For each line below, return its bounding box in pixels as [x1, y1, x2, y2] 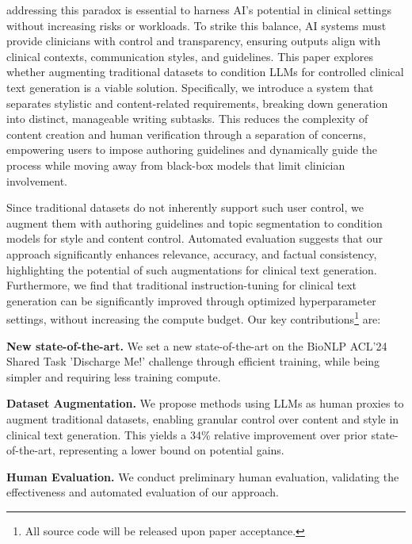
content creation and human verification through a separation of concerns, [6, 125, 366, 142]
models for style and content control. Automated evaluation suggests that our [6, 230, 383, 247]
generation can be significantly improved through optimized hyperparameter [6, 292, 376, 308]
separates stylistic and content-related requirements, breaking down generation [6, 94, 388, 111]
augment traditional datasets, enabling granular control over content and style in [6, 410, 399, 427]
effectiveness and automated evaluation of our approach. [6, 484, 280, 500]
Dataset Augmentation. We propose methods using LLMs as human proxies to [6, 395, 404, 412]
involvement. [6, 172, 67, 189]
